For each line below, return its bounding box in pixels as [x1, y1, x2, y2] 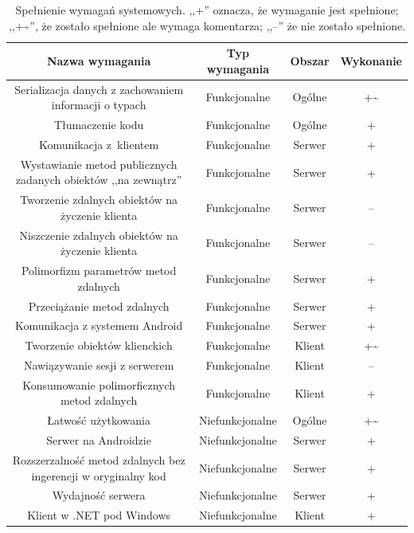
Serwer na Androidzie [46, 432, 151, 449]
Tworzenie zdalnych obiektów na [20, 191, 178, 208]
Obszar [290, 52, 330, 69]
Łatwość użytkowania [47, 412, 150, 429]
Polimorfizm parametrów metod [21, 262, 177, 279]
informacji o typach [51, 96, 146, 113]
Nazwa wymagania [46, 52, 151, 69]
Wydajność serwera [52, 487, 146, 504]
